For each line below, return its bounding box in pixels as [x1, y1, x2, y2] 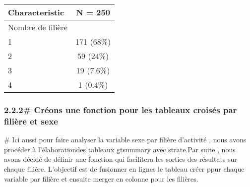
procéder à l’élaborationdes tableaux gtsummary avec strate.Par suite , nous [4, 144, 236, 154]
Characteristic [8, 6, 64, 18]
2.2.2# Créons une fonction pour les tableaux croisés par [4, 103, 237, 116]
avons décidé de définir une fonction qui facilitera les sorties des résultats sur [4, 154, 237, 164]
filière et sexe [4, 115, 58, 127]
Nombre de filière [8, 21, 68, 33]
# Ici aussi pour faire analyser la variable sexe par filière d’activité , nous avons [4, 134, 247, 145]
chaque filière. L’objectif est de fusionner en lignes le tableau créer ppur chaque [4, 163, 245, 174]
